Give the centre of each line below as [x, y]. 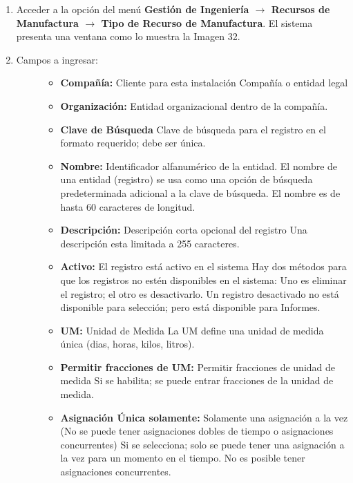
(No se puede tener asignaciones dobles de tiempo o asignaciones [197, 431]
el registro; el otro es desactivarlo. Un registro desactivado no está [200, 293]
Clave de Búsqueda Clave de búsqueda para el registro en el [193, 129]
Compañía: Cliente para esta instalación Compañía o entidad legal [204, 83]
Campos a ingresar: [57, 59]
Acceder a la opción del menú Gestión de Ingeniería [133, 9]
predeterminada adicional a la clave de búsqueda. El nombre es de [200, 192]
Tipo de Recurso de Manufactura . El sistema [207, 22]
